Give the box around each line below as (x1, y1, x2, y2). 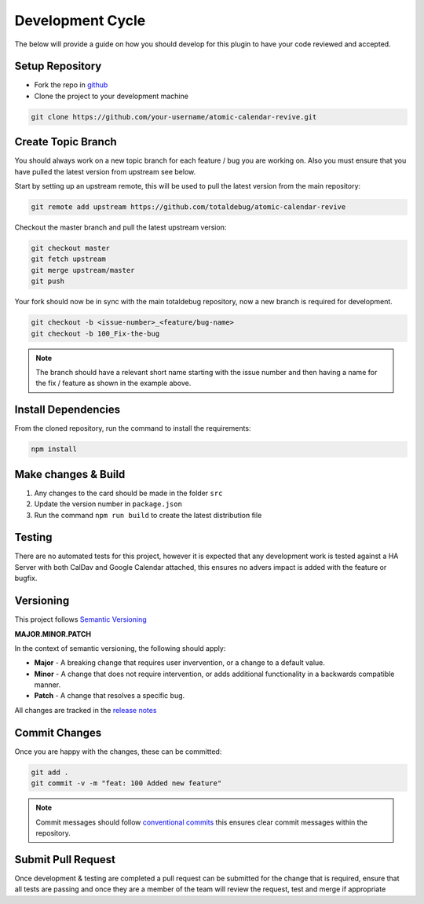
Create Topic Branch (14, 135, 117, 149)
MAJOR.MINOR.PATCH (14, 629, 92, 638)
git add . (31, 767, 69, 777)
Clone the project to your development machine (34, 91, 188, 101)
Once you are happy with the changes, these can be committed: (14, 747, 222, 756)
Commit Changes (14, 726, 102, 739)
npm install (31, 445, 78, 454)
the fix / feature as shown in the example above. (35, 378, 192, 388)
